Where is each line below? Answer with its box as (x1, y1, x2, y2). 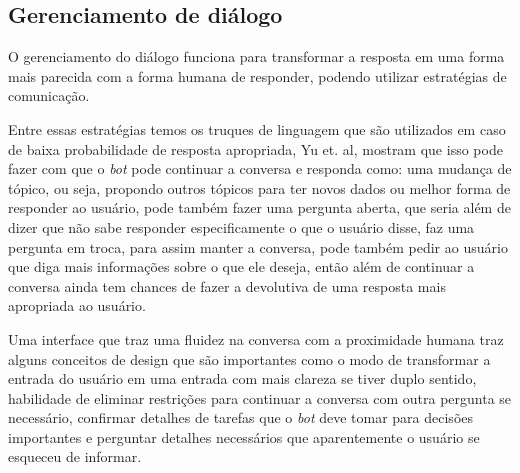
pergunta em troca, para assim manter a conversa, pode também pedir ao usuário (8, 236, 508, 257)
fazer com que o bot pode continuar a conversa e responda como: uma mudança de (8, 158, 512, 179)
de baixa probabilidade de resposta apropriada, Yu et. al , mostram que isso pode (8, 138, 503, 159)
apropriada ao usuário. (8, 295, 146, 316)
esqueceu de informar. (8, 446, 142, 467)
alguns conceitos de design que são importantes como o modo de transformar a (8, 348, 491, 369)
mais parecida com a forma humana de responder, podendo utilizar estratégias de (8, 65, 507, 86)
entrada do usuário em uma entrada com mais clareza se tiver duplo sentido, (8, 368, 477, 389)
